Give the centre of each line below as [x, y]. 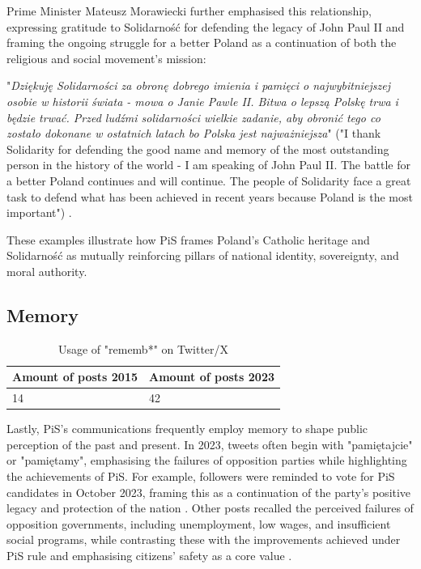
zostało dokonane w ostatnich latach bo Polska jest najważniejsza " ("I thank [194, 133]
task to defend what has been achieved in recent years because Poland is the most [210, 196]
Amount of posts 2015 [75, 377]
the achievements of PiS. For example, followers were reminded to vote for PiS [201, 476]
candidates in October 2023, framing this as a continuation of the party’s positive [209, 492]
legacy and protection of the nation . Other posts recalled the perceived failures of [210, 508]
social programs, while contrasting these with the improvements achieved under [204, 539]
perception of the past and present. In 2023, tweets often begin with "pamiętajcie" [210, 444]
